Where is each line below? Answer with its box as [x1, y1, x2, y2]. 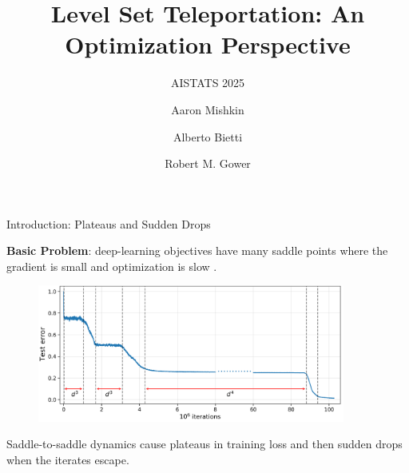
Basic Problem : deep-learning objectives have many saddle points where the [6, 242, 388, 259]
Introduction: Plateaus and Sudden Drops [6, 215, 211, 232]
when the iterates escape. [6, 451, 129, 467]
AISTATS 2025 [170, 74, 245, 91]
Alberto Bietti [173, 128, 243, 145]
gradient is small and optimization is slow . [6, 257, 217, 274]
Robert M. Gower [165, 155, 251, 172]
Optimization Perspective [65, 28, 351, 61]
